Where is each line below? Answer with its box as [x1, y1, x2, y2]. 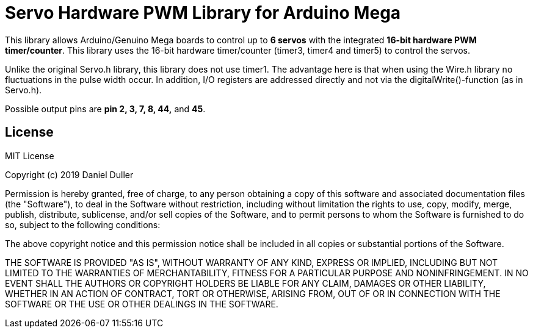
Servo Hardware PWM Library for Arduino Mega [5, 2, 401, 23]
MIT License [5, 150, 54, 161]
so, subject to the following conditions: [5, 219, 161, 230]
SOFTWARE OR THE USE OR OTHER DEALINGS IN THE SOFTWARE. [5, 298, 278, 309]
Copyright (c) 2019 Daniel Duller [5, 169, 134, 180]
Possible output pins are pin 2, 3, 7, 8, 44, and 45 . [5, 103, 206, 114]
